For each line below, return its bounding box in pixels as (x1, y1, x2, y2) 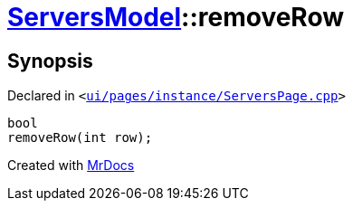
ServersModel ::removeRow (7, 2, 344, 33)
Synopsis (7, 49, 93, 72)
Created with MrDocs (7, 157, 135, 174)
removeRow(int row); (7, 130, 153, 146)
